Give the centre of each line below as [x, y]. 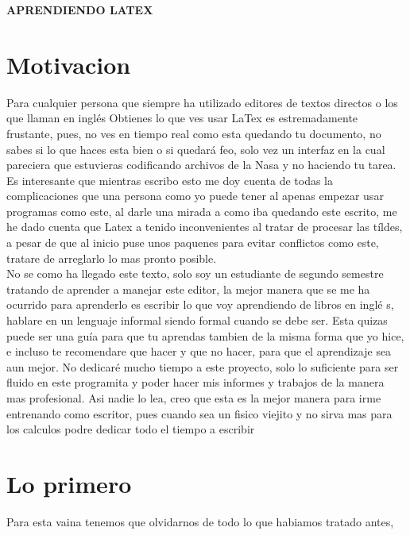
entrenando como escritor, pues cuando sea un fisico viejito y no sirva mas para [199, 413]
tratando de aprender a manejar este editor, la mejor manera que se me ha [188, 289]
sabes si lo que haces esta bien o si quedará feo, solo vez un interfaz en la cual [196, 149]
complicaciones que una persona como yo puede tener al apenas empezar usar [195, 196]
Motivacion [69, 64]
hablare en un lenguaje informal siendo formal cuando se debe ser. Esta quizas [197, 320]
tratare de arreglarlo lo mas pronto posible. [112, 258]
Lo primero [69, 483]
